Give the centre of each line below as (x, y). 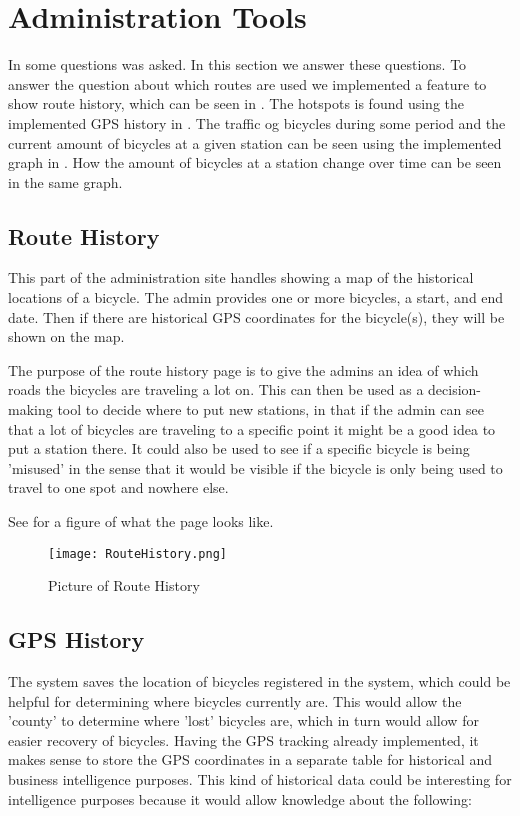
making (30, 409)
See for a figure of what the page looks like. (141, 521)
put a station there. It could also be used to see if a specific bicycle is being (239, 448)
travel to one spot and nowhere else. (118, 487)
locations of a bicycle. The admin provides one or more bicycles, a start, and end (256, 297)
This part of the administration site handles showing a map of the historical (241, 277)
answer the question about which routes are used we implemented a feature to (247, 83)
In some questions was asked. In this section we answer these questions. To (237, 64)
